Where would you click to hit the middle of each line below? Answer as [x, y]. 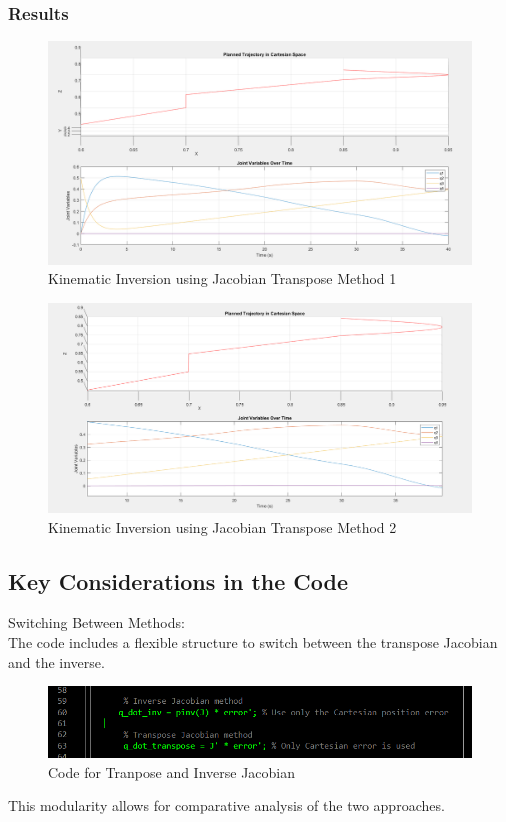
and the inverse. [56, 661]
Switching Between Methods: [96, 622]
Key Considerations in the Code [178, 580]
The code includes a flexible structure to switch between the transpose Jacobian [253, 641]
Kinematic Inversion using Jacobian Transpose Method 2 [222, 526]
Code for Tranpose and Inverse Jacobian [172, 771]
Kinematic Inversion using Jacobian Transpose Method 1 [222, 278]
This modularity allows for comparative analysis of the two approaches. [226, 805]
